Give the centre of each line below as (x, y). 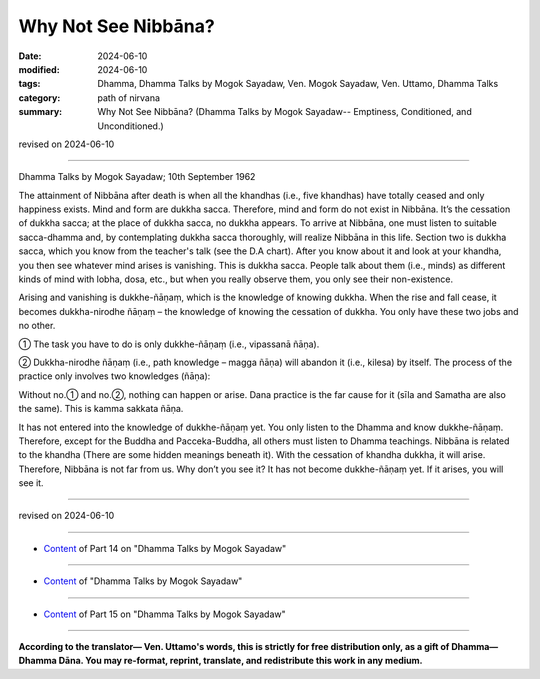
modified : (39, 69)
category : (39, 97)
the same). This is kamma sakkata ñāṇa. (101, 409)
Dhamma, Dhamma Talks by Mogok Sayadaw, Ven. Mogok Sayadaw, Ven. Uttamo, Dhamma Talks (298, 84)
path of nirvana (128, 97)
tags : (29, 84)
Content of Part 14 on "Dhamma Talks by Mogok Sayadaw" (165, 548)
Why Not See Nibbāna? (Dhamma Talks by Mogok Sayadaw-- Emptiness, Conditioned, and (284, 112)
